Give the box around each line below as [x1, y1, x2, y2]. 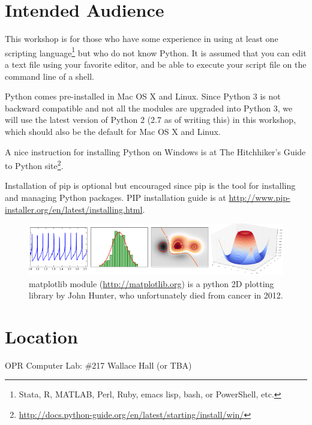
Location [5, 324, 78, 348]
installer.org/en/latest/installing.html [5, 203, 143, 215]
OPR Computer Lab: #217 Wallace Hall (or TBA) [5, 358, 192, 371]
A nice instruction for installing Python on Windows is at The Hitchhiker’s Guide [5, 145, 306, 158]
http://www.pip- [229, 191, 290, 203]
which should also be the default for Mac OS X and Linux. [5, 125, 221, 137]
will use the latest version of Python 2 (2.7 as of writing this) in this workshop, [5, 113, 296, 126]
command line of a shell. [5, 70, 95, 82]
